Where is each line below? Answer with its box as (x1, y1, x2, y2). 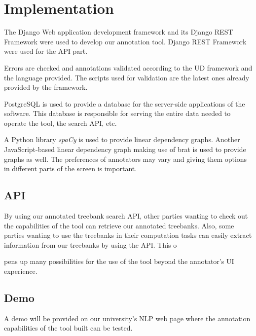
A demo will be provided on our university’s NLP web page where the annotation (4, 313, 251, 323)
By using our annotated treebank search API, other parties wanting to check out (4, 211, 248, 221)
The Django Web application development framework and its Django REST (4, 27, 233, 37)
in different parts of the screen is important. (4, 163, 137, 174)
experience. (4, 266, 37, 276)
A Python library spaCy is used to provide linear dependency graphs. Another (4, 134, 240, 145)
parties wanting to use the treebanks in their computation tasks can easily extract (4, 230, 252, 240)
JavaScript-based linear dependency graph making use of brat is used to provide (4, 144, 246, 154)
